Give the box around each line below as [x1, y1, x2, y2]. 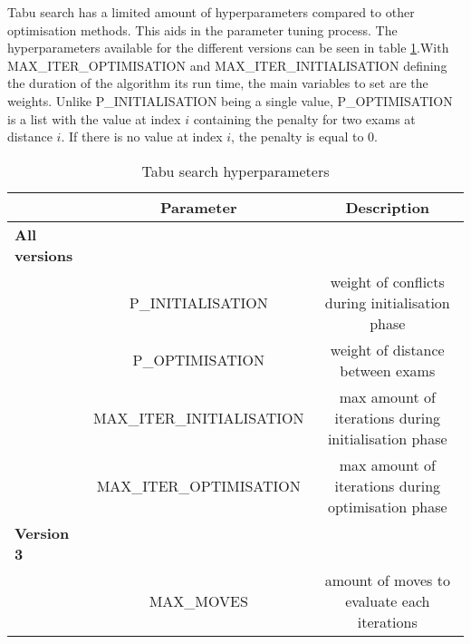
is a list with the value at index [7, 109, 181, 128]
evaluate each [345, 590, 430, 611]
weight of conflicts [330, 270, 445, 292]
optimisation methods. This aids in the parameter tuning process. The [7, 20, 398, 39]
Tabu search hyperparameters [141, 160, 330, 181]
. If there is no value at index [61, 127, 223, 146]
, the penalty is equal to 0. [231, 127, 378, 146]
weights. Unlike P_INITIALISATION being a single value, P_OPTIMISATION [7, 91, 453, 110]
